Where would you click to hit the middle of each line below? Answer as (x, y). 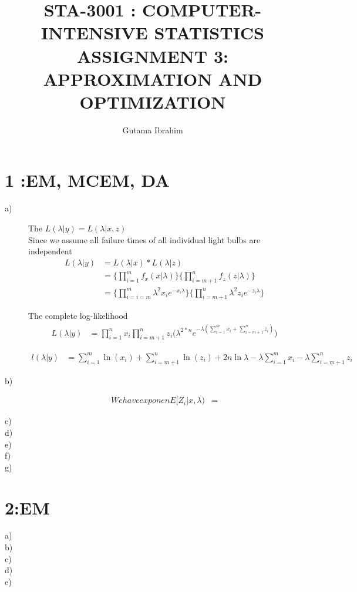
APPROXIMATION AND (153, 78)
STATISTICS (209, 33)
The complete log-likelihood (78, 316)
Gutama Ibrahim (153, 129)
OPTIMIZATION (153, 101)
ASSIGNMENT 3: (153, 55)
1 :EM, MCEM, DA (87, 180)
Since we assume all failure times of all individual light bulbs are (144, 239)
